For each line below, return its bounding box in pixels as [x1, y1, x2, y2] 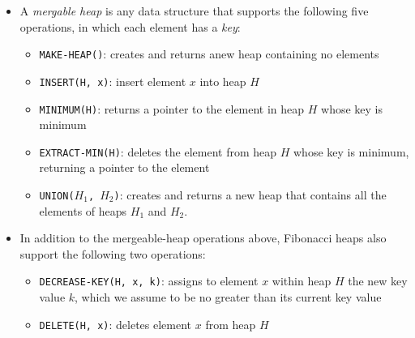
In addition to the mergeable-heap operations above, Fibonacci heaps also [19, 229, 387, 246]
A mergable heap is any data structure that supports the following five [19, 2, 369, 19]
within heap [272, 272, 332, 289]
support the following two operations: [19, 245, 206, 262]
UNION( [39, 190, 75, 202]
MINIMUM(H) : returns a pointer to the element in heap [39, 100, 305, 117]
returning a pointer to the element [39, 159, 210, 176]
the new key [348, 272, 408, 289]
